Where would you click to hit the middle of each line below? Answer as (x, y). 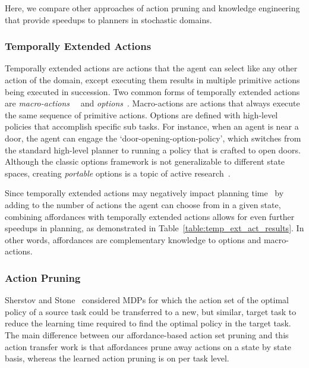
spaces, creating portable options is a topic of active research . (118, 173)
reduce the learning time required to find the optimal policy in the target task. (148, 323)
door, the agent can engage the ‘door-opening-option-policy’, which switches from (153, 138)
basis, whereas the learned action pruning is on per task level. (117, 358)
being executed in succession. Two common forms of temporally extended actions (152, 91)
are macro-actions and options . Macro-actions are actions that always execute (152, 103)
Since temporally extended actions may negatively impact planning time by (144, 193)
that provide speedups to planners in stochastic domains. (108, 19)
